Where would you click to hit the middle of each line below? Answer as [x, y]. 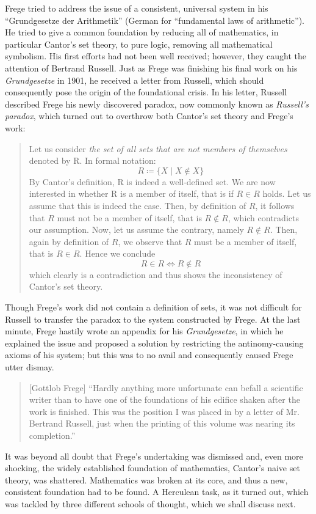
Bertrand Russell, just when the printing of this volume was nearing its [162, 423]
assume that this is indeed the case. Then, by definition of [138, 205]
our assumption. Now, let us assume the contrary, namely [136, 229]
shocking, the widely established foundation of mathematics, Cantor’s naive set [153, 468]
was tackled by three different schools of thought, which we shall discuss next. [150, 503]
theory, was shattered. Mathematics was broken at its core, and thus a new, [146, 479]
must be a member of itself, [246, 241]
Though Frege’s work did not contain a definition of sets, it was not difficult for [153, 307]
